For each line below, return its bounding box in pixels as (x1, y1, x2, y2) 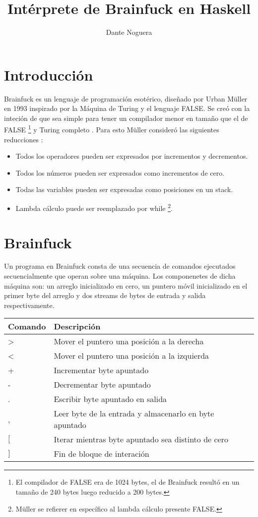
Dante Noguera (106, 27, 152, 37)
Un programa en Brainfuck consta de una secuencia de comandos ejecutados (4, 261, 236, 271)
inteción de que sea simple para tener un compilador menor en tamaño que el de (4, 112, 248, 123)
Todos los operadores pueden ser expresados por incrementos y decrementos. (15, 151, 248, 161)
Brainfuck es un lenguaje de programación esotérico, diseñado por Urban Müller (4, 93, 248, 103)
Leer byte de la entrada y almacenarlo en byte (54, 408, 214, 419)
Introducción (4, 64, 93, 85)
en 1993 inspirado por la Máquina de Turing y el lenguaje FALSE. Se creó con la (4, 103, 250, 113)
